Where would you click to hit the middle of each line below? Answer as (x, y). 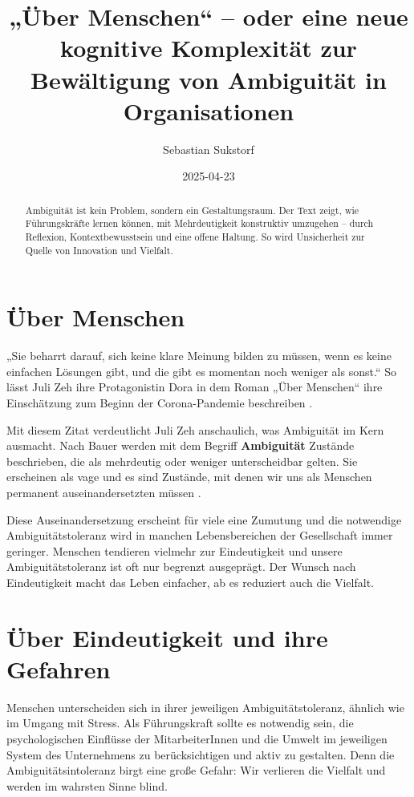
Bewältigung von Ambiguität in (209, 79)
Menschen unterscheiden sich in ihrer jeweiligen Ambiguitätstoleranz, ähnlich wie (205, 707)
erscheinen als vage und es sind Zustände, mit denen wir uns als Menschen (189, 477)
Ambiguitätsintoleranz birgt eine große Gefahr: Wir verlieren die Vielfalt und (196, 770)
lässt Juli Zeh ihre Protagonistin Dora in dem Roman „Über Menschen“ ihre (195, 387)
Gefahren (59, 668)
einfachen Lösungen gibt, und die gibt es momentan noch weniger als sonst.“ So (201, 371)
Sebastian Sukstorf (209, 149)
